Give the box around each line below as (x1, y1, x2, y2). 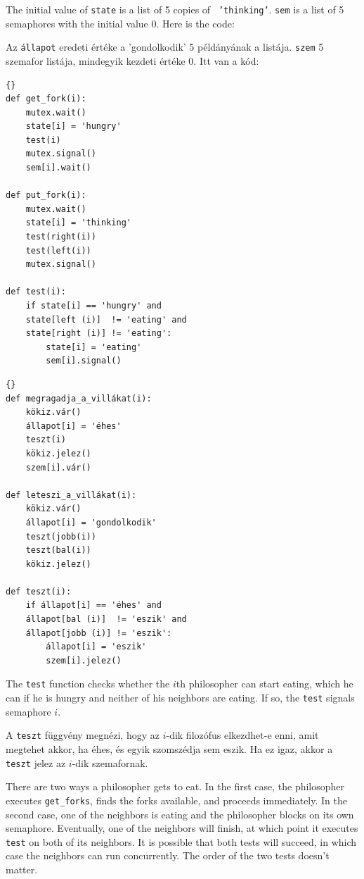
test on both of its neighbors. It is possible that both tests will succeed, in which (6, 834, 357, 849)
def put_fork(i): (6, 190, 86, 201)
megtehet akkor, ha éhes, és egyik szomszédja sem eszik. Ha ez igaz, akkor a (6, 742, 333, 756)
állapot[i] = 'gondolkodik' (25, 517, 157, 528)
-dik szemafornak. (72, 755, 148, 770)
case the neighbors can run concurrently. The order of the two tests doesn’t (6, 848, 330, 863)
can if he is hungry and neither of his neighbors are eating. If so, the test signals (6, 690, 355, 705)
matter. (6, 862, 38, 876)
